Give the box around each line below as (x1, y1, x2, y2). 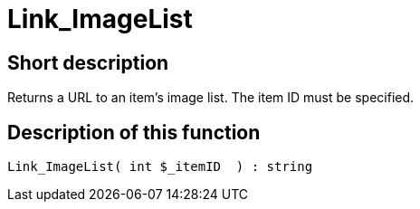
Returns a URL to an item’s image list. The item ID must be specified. (7, 90, 415, 106)
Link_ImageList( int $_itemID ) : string (7, 159, 313, 175)
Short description (7, 51, 169, 74)
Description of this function (7, 120, 261, 144)
